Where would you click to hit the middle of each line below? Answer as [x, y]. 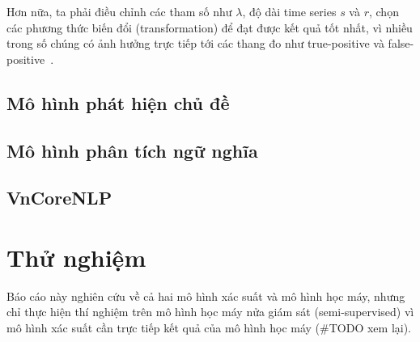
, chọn [384, 11]
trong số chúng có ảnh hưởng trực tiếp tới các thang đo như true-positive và [195, 43]
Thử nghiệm [76, 257]
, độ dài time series [289, 11]
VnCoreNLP [59, 198]
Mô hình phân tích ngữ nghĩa [132, 150]
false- [401, 43]
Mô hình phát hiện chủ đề [118, 102]
